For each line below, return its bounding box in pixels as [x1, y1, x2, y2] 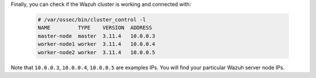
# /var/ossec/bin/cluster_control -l [37, 16, 146, 23]
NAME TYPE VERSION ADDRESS [37, 24, 152, 31]
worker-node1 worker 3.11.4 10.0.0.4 [37, 41, 155, 48]
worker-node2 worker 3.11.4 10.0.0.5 [37, 49, 155, 55]
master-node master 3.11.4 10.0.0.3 [37, 33, 155, 39]
